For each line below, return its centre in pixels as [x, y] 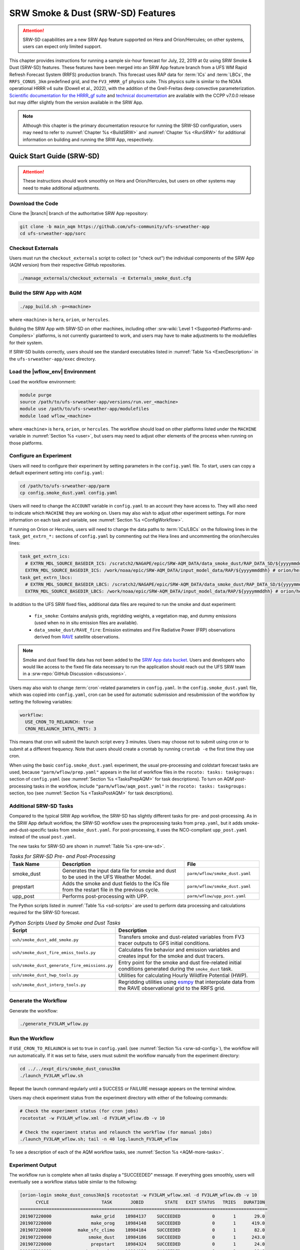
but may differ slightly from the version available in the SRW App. [76, 102]
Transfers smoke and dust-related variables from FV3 [181, 936]
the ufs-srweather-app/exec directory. [53, 359]
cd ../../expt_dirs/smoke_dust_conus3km [70, 1068]
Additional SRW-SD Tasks [41, 806]
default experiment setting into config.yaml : [57, 473]
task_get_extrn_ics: [45, 556]
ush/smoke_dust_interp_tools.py [49, 985]
